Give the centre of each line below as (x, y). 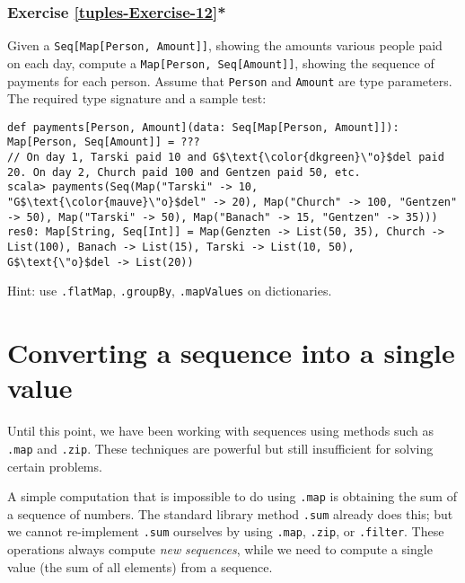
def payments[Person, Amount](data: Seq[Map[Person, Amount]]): (203, 127)
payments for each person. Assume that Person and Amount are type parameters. (230, 80)
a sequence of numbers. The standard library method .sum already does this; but (230, 513)
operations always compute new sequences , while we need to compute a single (220, 549)
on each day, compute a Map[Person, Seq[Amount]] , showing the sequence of (221, 62)
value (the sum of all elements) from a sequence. (140, 566)
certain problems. (55, 466)
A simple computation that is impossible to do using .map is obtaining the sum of (232, 496)
